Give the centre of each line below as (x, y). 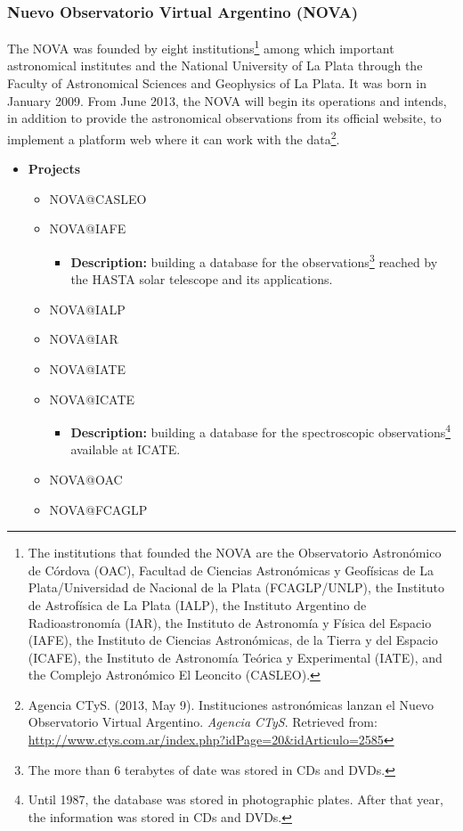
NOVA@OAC (86, 479)
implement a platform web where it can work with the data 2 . (174, 137)
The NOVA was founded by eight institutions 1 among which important (201, 47)
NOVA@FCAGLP (98, 509)
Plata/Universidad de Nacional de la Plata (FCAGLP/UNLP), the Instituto (236, 587)
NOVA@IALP (87, 309)
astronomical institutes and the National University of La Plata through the (215, 65)
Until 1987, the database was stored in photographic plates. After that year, (236, 799)
